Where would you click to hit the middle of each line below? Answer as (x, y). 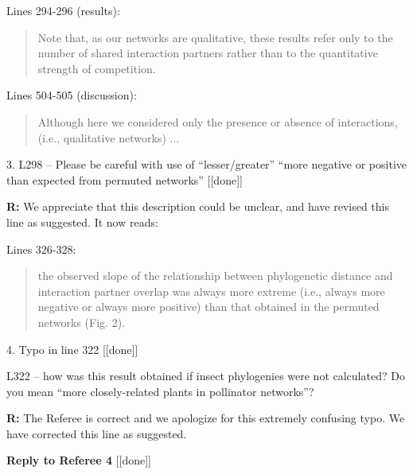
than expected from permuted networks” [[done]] (125, 179)
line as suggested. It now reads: (82, 221)
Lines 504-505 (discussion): (72, 95)
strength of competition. (97, 68)
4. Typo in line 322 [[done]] (72, 349)
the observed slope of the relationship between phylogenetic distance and (215, 276)
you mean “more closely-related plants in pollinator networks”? (160, 391)
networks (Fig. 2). (81, 322)
